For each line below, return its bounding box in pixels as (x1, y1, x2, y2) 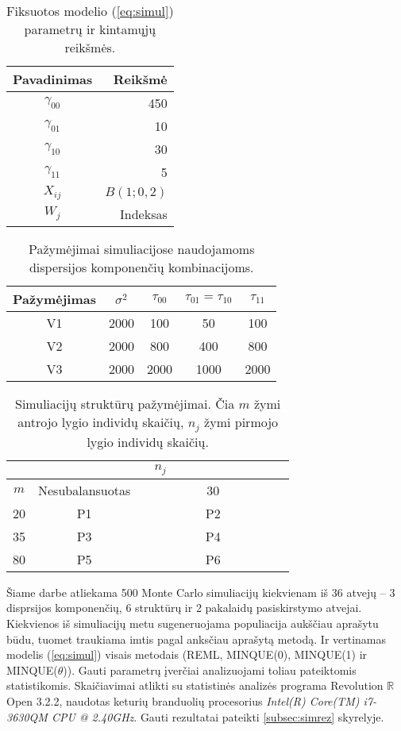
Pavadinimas (13, 70, 93, 88)
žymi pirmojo (204, 412, 279, 431)
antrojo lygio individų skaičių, (17, 412, 184, 431)
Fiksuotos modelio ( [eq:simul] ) (6, 2, 174, 20)
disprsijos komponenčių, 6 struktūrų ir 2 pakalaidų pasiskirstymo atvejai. (6, 599, 362, 616)
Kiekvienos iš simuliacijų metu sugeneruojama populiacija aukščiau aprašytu (6, 615, 379, 631)
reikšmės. (64, 38, 116, 56)
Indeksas (120, 204, 168, 223)
